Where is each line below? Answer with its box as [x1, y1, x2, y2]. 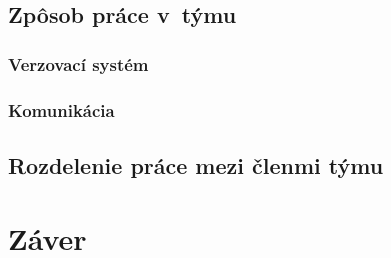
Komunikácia [8, 97, 115, 122]
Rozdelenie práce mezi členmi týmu [8, 149, 384, 180]
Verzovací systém [8, 51, 149, 76]
